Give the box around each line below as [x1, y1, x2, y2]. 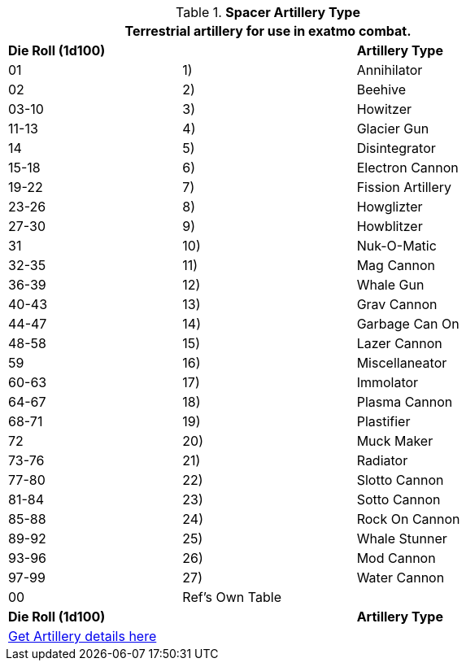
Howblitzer [356, 218, 423, 234]
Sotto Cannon [356, 491, 441, 508]
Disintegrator [356, 140, 436, 156]
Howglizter [356, 198, 423, 215]
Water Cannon [356, 569, 445, 586]
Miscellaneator [356, 355, 447, 371]
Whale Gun [356, 277, 425, 293]
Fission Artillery [356, 179, 452, 195]
